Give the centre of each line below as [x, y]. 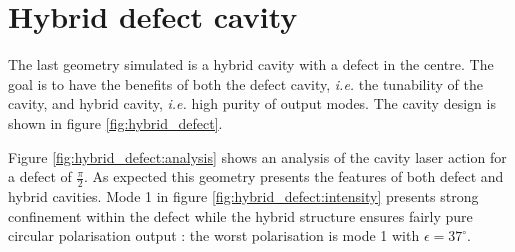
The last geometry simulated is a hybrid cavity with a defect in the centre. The [251, 64]
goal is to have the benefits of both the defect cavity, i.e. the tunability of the [245, 83]
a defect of [40, 176]
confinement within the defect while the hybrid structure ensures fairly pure [240, 215]
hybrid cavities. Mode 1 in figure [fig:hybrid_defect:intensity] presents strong [243, 195]
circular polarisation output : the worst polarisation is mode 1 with [214, 235]
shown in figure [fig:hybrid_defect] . [115, 122]
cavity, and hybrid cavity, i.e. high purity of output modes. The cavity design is [252, 103]
